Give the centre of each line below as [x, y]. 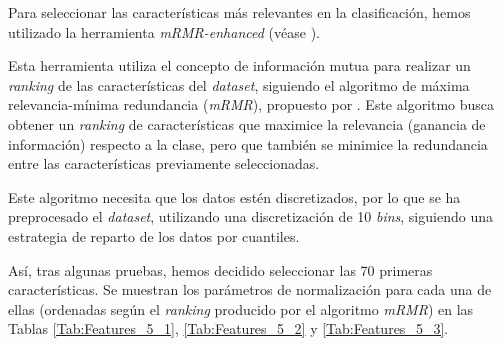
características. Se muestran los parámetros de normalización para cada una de [250, 289]
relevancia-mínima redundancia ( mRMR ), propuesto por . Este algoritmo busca [251, 104]
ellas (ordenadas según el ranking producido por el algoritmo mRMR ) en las [241, 308]
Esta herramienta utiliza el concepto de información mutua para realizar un [239, 65]
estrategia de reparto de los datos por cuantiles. [154, 235]
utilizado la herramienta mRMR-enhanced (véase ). [164, 31]
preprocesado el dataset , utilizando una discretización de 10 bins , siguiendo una [250, 216]
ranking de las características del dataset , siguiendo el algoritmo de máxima [239, 84]
